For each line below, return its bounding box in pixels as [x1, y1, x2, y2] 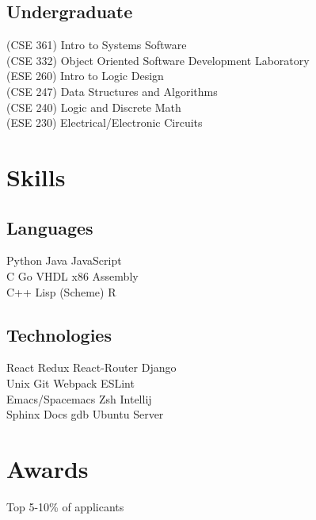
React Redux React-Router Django [6, 359, 177, 376]
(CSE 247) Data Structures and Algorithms [6, 82, 218, 99]
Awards [6, 452, 89, 484]
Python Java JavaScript [6, 252, 122, 269]
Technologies [6, 322, 112, 346]
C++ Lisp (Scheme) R [6, 283, 116, 300]
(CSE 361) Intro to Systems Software [6, 36, 187, 53]
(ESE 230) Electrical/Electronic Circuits [6, 114, 203, 131]
